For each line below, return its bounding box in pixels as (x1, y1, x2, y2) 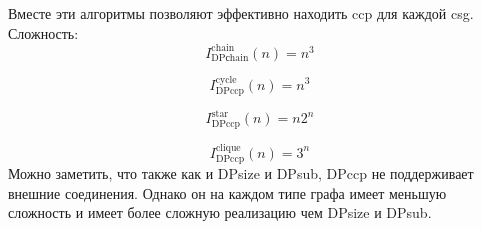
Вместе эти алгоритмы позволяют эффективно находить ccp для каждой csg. (8, 3, 474, 23)
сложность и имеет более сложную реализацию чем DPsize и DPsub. (8, 202, 432, 223)
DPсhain (211, 53, 249, 64)
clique (215, 142, 241, 153)
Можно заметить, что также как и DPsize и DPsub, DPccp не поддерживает (8, 163, 474, 184)
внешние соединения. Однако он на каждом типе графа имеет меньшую (8, 182, 447, 203)
